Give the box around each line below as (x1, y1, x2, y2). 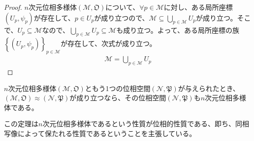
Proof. (4, 2, 22, 12)
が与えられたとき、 (178, 83, 240, 93)
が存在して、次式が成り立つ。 (61, 38, 157, 48)
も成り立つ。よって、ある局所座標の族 (116, 24, 239, 35)
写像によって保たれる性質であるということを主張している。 (4, 128, 196, 138)
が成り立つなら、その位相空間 (69, 93, 166, 103)
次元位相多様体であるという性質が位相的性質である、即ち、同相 (42, 118, 250, 129)
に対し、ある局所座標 (163, 2, 233, 12)
